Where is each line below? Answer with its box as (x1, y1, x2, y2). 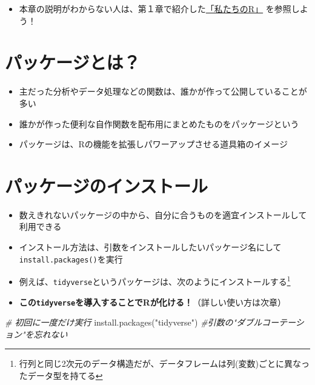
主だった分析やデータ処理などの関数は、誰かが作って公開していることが (19, 85, 307, 98)
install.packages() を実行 (19, 252, 123, 265)
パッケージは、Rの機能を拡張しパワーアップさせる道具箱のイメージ (19, 138, 288, 150)
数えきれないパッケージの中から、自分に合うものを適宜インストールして (19, 208, 307, 221)
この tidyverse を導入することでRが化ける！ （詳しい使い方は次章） (19, 295, 286, 308)
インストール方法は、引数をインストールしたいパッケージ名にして (19, 241, 282, 253)
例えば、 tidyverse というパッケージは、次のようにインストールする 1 (19, 273, 291, 287)
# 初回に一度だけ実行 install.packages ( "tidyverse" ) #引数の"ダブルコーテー (5, 316, 296, 329)
